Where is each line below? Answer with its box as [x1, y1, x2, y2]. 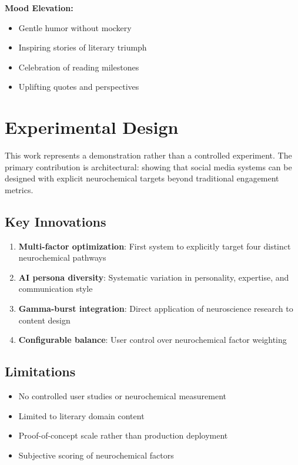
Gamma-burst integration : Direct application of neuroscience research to [18, 302, 293, 315]
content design [18, 314, 71, 326]
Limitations [5, 362, 76, 380]
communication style [18, 282, 93, 295]
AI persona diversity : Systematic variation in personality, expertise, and [18, 271, 289, 283]
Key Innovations [5, 212, 106, 230]
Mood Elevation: [5, 2, 73, 14]
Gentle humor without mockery [18, 21, 132, 33]
